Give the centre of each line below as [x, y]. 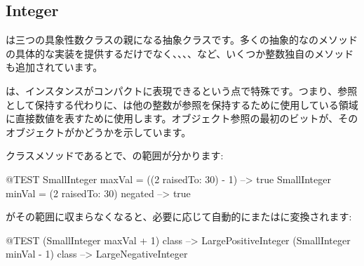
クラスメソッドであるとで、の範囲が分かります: [115, 155]
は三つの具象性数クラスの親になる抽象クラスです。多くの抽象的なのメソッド [182, 40]
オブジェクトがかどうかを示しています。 [99, 132]
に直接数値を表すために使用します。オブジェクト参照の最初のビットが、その [182, 118]
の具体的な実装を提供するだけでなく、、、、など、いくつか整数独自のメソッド [180, 53]
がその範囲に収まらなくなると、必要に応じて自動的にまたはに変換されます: [179, 217]
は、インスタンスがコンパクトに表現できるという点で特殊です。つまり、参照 [182, 90]
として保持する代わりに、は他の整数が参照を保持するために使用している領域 [182, 104]
